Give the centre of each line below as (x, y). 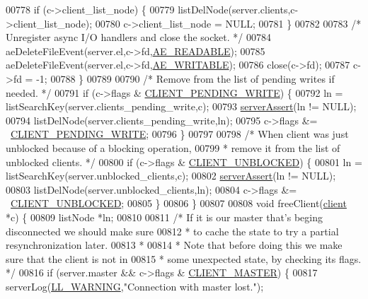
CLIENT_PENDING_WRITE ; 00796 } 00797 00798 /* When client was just (180, 134)
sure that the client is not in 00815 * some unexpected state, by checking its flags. (184, 258)
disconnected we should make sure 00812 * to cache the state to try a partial (172, 231)
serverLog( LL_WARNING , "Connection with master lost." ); (135, 286)
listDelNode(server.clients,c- (238, 9)
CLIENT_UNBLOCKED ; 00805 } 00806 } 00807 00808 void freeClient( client (179, 203)
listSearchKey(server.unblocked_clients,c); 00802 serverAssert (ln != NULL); (171, 176)
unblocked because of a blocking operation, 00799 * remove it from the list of (173, 147)
